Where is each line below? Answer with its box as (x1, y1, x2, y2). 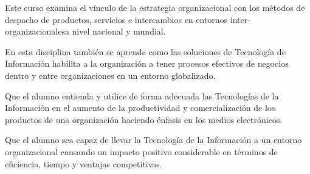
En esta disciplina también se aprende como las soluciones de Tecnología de (5, 45, 286, 58)
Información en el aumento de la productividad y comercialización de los (5, 101, 275, 114)
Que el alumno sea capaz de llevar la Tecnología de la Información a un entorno (5, 133, 302, 146)
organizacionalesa (5, 25, 69, 38)
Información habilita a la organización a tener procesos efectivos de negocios (5, 57, 289, 70)
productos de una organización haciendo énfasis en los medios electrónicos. (5, 113, 283, 125)
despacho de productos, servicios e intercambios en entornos (5, 13, 228, 25)
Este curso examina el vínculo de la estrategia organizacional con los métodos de (5, 1, 305, 13)
